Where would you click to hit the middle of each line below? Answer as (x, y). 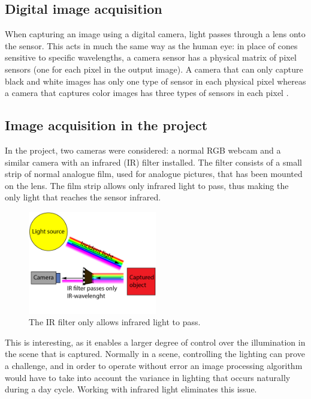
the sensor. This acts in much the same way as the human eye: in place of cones (151, 45)
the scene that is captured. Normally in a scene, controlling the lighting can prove (155, 354)
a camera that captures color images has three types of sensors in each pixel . (147, 93)
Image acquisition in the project (106, 125)
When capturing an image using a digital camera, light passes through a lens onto (155, 34)
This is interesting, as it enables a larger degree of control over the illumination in (155, 342)
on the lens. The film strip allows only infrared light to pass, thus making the (147, 185)
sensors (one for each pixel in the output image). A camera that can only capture (154, 69)
